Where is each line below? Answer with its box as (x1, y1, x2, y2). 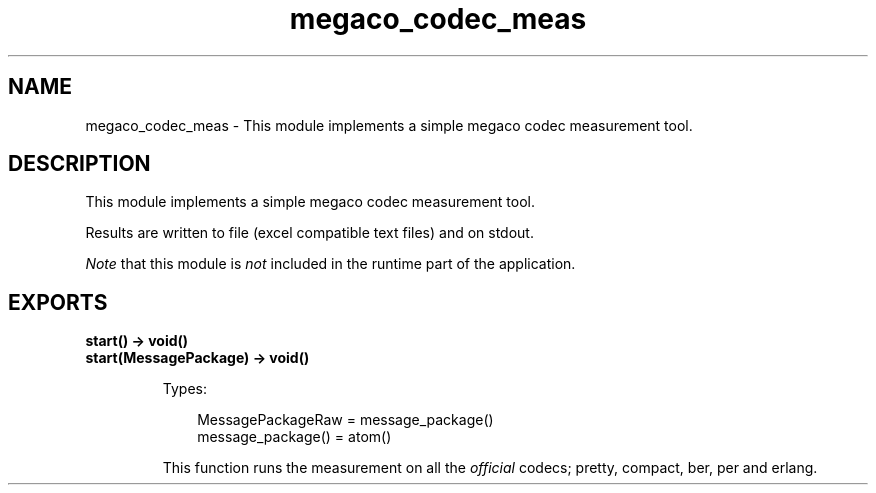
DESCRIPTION (8, 151, 151, 177)
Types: (162, 380, 207, 398)
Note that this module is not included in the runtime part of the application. (85, 255, 576, 273)
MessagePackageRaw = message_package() (197, 411, 494, 429)
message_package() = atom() (197, 428, 392, 446)
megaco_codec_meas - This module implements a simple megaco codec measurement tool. (85, 116, 693, 134)
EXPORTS (8, 289, 108, 315)
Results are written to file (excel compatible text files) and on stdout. (85, 224, 534, 242)
